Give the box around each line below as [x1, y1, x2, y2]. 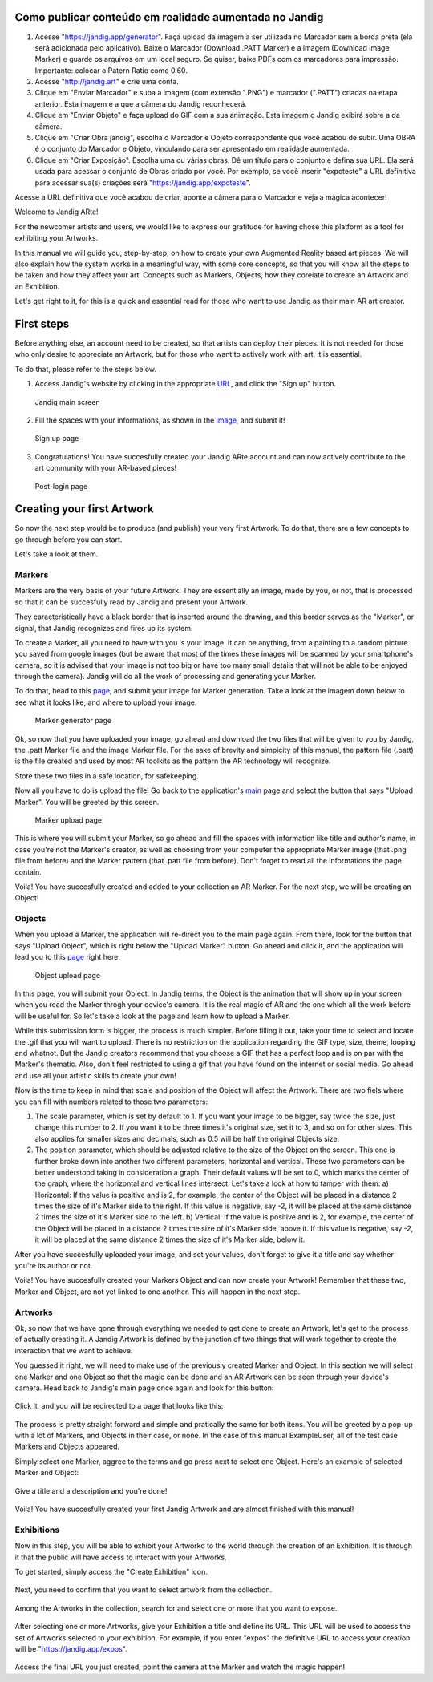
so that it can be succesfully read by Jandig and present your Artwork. [14, 597, 249, 607]
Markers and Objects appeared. [14, 1441, 120, 1451]
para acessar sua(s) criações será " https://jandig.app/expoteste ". [34, 177, 252, 188]
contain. [14, 867, 42, 877]
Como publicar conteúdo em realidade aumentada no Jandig [14, 10, 324, 24]
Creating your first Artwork [14, 502, 154, 516]
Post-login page [34, 481, 88, 491]
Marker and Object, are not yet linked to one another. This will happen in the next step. [14, 1287, 301, 1296]
